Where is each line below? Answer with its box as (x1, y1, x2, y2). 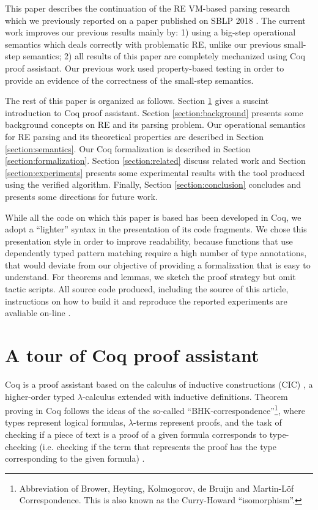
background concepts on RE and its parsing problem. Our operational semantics (5, 118, 306, 131)
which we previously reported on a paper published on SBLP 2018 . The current (5, 13, 306, 26)
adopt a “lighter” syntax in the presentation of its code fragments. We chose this (5, 223, 307, 235)
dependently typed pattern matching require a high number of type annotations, (5, 246, 307, 259)
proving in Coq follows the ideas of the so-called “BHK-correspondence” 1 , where (5, 402, 306, 416)
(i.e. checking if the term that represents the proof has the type (39, 440, 277, 453)
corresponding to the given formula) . (5, 452, 145, 465)
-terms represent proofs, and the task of (133, 416, 282, 429)
